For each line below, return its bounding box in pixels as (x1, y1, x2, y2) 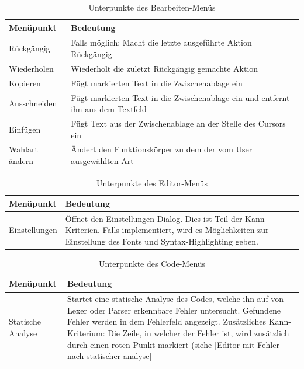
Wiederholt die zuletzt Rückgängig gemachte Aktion (71, 62, 258, 74)
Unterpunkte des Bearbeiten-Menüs (88, 1, 216, 13)
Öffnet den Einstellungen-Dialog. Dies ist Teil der (65, 212, 243, 224)
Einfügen (9, 123, 41, 135)
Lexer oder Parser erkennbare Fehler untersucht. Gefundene (67, 304, 281, 316)
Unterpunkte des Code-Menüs (98, 257, 206, 269)
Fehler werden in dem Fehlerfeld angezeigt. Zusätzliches (67, 315, 267, 328)
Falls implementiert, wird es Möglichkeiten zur (102, 224, 269, 236)
